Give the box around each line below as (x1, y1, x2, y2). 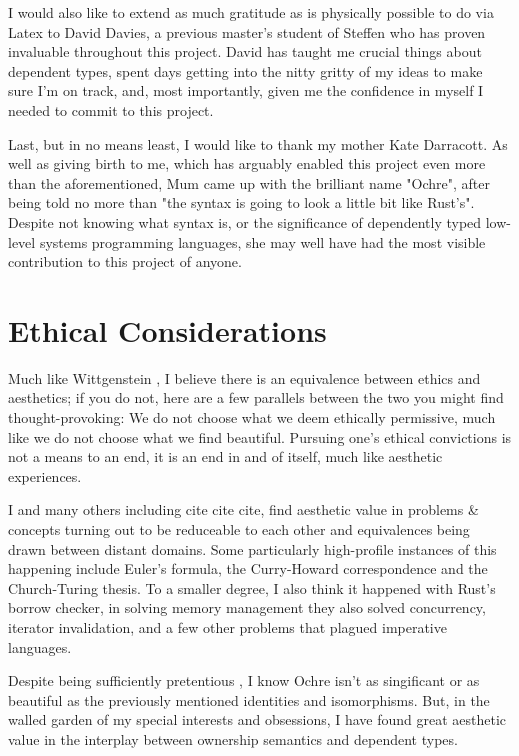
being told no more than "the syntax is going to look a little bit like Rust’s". (8, 192, 475, 213)
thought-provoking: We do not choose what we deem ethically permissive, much (8, 407, 496, 428)
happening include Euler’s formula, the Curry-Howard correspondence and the (8, 558, 488, 579)
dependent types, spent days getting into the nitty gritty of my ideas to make (8, 60, 483, 81)
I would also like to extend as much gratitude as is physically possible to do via (8, 2, 494, 22)
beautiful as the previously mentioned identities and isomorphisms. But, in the (8, 689, 490, 710)
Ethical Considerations (8, 309, 327, 350)
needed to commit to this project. (8, 99, 214, 120)
